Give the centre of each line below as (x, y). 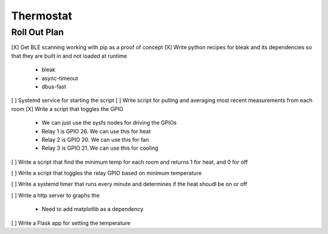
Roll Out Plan (37, 32)
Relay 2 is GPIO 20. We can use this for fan (95, 139)
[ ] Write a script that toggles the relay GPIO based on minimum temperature (106, 173)
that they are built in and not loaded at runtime (69, 56)
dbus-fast (54, 86)
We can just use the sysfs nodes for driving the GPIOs (109, 123)
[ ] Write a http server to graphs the (56, 195)
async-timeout (60, 78)
